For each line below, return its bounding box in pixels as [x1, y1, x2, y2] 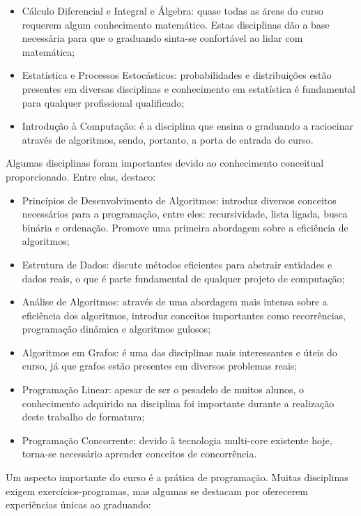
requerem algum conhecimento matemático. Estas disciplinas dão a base [22, 17, 330, 31]
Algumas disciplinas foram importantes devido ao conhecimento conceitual [6, 155, 324, 170]
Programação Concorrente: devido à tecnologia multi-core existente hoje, [22, 432, 332, 447]
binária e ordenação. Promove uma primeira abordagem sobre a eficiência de [22, 220, 348, 234]
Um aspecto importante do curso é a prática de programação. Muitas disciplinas [6, 470, 348, 485]
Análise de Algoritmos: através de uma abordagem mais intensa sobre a [22, 294, 328, 309]
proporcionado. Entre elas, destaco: [6, 169, 156, 183]
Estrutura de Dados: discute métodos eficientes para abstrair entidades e [22, 257, 332, 271]
